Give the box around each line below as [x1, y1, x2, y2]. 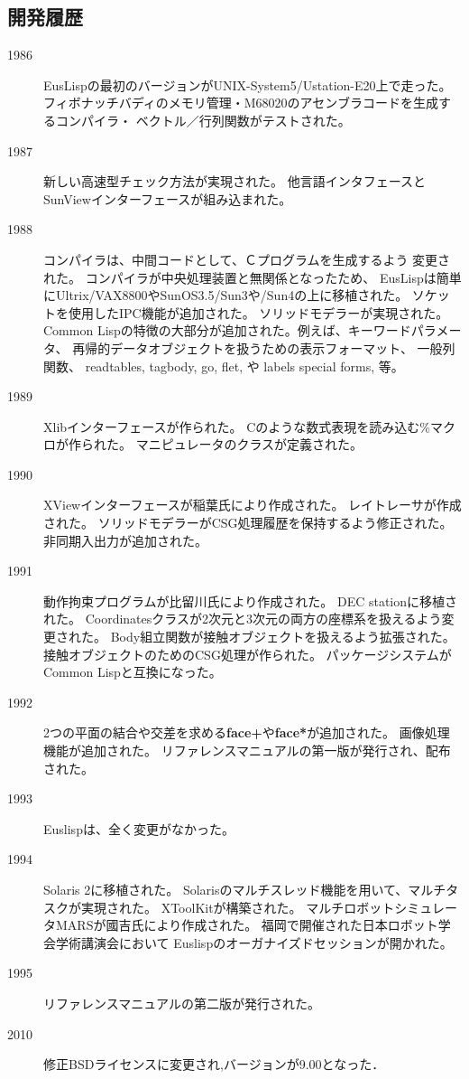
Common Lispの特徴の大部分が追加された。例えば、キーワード [43, 321, 411, 340]
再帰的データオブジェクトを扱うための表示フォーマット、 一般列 [72, 338, 455, 357]
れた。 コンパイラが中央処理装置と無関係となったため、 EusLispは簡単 [43, 267, 462, 286]
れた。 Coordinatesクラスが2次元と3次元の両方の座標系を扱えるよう [43, 609, 442, 628]
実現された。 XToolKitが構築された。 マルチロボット [80, 897, 395, 916]
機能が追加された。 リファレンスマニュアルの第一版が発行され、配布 [43, 741, 451, 760]
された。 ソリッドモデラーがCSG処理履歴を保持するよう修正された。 [43, 513, 453, 532]
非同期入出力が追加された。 [43, 530, 207, 549]
